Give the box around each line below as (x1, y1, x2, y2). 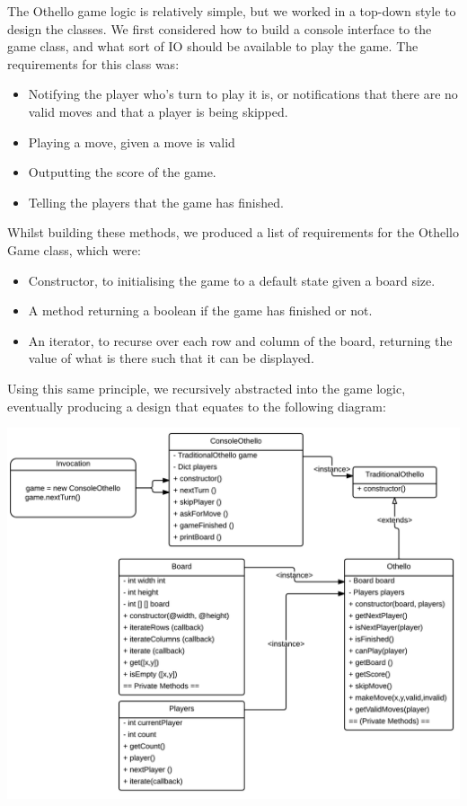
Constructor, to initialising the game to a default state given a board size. (28, 270, 436, 289)
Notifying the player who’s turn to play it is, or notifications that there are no (28, 84, 458, 103)
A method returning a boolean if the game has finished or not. (28, 301, 373, 320)
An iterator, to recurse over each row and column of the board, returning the (28, 331, 453, 350)
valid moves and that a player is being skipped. (28, 102, 288, 120)
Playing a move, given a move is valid (28, 132, 235, 151)
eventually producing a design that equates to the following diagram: (7, 396, 386, 415)
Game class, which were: (7, 240, 141, 259)
